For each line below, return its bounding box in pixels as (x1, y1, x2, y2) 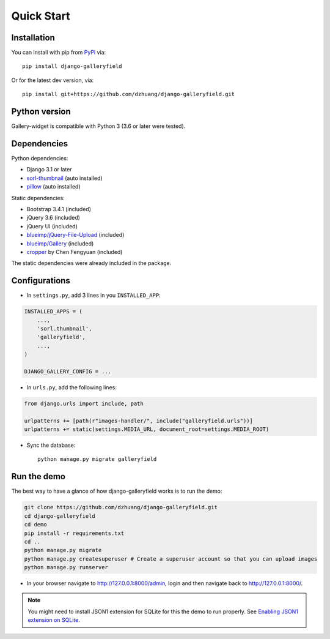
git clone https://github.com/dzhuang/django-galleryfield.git (24, 504, 218, 511)
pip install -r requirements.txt (24, 529, 125, 537)
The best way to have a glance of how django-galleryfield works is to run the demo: (11, 487, 222, 495)
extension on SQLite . (28, 616, 81, 624)
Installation (11, 32, 55, 43)
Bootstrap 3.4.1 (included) (26, 206, 92, 212)
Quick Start (11, 9, 70, 23)
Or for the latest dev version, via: (11, 77, 94, 84)
